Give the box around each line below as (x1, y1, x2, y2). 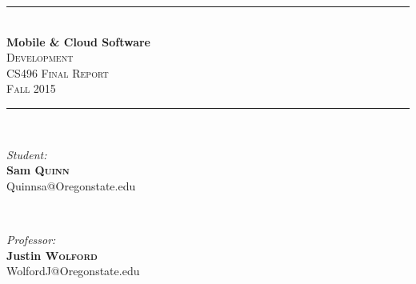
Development (6, 49, 74, 66)
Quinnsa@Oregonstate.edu (6, 177, 136, 194)
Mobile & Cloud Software (6, 33, 150, 50)
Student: (6, 146, 47, 162)
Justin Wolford (6, 246, 98, 263)
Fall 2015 (6, 80, 56, 97)
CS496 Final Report (6, 64, 109, 81)
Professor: (6, 230, 56, 247)
